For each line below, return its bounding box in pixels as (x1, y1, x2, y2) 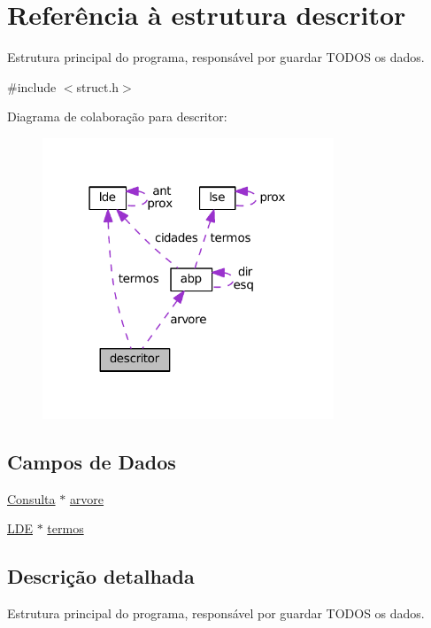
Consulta (7, 489, 56, 508)
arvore (69, 489, 104, 508)
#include (7, 77, 57, 96)
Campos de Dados (7, 448, 176, 476)
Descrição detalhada (7, 562, 195, 590)
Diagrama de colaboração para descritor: (7, 107, 227, 126)
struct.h (76, 77, 119, 96)
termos (47, 519, 84, 538)
